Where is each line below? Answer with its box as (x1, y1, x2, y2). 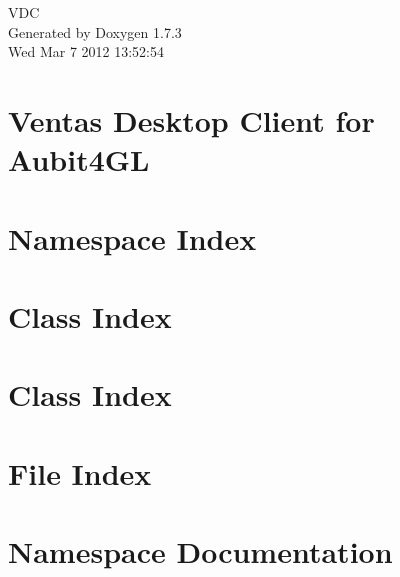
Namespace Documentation (8, 531, 393, 572)
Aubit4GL (8, 139, 150, 180)
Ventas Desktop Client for (8, 99, 375, 140)
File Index (8, 452, 152, 493)
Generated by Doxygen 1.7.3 (8, 21, 182, 42)
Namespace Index (8, 217, 257, 258)
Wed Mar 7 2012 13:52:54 (8, 41, 164, 62)
